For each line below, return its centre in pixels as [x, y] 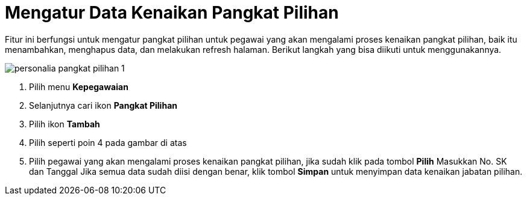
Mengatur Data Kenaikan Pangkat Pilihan [172, 13]
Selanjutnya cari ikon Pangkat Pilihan [103, 105]
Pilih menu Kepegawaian [79, 86]
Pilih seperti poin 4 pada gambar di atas [108, 142]
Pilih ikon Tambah [65, 124]
